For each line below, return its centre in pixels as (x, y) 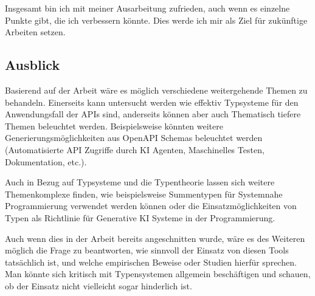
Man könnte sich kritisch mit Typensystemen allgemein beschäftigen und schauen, (158, 274)
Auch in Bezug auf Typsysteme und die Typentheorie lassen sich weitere (140, 182)
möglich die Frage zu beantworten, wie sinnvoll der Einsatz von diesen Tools (147, 250)
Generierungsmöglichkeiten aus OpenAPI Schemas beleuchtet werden (134, 138)
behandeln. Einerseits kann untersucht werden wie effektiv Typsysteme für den (152, 102)
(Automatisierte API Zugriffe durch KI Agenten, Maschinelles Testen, (135, 149)
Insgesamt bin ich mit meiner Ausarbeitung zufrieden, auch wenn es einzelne (147, 8)
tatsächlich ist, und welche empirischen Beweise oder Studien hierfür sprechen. (151, 262)
